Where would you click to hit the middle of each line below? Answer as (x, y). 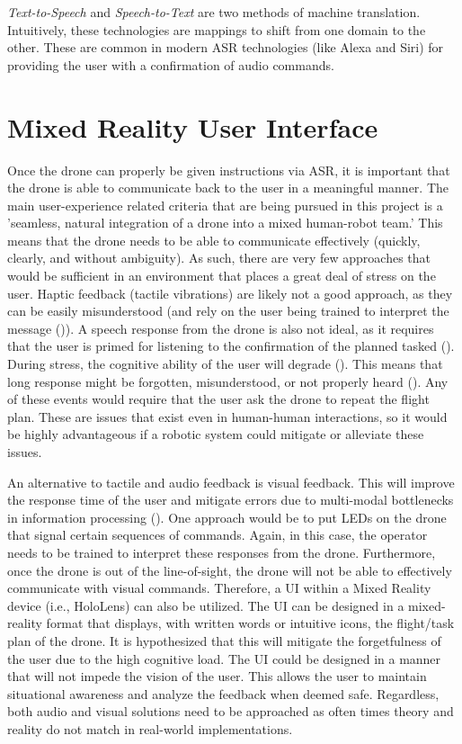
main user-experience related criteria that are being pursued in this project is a (225, 205)
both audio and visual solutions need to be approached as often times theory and (231, 711)
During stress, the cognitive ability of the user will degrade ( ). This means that (225, 364)
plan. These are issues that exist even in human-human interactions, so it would (227, 416)
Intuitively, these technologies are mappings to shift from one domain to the (217, 29)
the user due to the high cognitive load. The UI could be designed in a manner (224, 658)
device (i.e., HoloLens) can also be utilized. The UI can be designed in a (206, 605)
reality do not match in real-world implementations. (150, 728)
